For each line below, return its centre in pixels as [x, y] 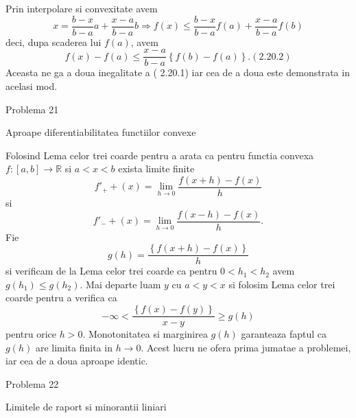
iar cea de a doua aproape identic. [77, 361]
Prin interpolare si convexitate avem [82, 8]
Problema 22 [32, 383]
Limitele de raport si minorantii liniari [86, 407]
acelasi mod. [32, 85]
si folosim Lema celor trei [282, 284]
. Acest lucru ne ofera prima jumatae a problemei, [246, 347]
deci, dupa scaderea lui [54, 42]
